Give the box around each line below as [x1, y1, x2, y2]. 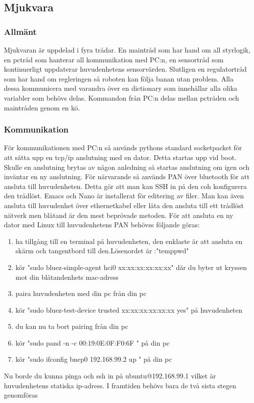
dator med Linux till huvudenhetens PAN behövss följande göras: [4, 219, 200, 230]
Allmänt [4, 25, 37, 37]
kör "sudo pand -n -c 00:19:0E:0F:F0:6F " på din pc [15, 337, 170, 348]
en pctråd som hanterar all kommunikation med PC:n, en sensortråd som [4, 54, 224, 64]
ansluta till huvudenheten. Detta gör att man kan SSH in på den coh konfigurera [4, 181, 247, 191]
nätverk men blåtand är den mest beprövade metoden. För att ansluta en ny [4, 210, 233, 220]
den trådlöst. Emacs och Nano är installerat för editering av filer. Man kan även [4, 190, 244, 201]
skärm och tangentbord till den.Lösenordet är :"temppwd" [15, 245, 189, 256]
